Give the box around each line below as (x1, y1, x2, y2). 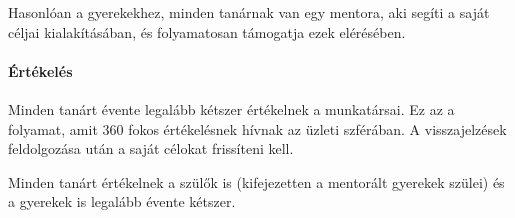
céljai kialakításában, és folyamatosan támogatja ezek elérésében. (8, 21, 406, 42)
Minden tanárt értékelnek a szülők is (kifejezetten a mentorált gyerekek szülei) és (8, 171, 505, 192)
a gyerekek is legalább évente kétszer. (8, 191, 236, 212)
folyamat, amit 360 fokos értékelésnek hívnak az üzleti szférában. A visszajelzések (8, 118, 507, 139)
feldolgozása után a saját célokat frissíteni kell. (8, 138, 294, 159)
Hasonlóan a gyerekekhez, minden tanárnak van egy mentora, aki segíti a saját (8, 2, 490, 22)
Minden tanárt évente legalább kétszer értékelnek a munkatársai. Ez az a (8, 98, 455, 119)
